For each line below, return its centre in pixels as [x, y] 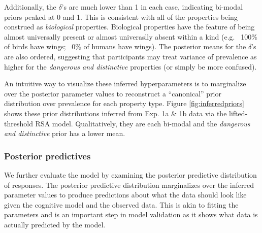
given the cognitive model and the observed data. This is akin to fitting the [121, 204]
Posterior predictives [47, 156]
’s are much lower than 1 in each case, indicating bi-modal [152, 7]
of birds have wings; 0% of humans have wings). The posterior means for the [125, 46]
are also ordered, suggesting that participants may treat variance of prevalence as [130, 56]
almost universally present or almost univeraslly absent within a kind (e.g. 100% [131, 36]
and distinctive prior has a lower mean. [65, 133]
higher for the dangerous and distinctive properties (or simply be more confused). [130, 66]
